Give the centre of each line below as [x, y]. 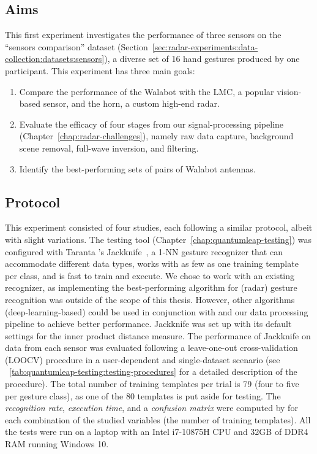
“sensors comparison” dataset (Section [76, 46]
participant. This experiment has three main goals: [100, 70]
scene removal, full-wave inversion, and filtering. [109, 148]
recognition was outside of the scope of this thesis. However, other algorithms [150, 299]
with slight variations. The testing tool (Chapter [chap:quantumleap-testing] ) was [158, 239]
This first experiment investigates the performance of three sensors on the [143, 35]
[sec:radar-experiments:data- [205, 46]
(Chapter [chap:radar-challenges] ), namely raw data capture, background [156, 136]
